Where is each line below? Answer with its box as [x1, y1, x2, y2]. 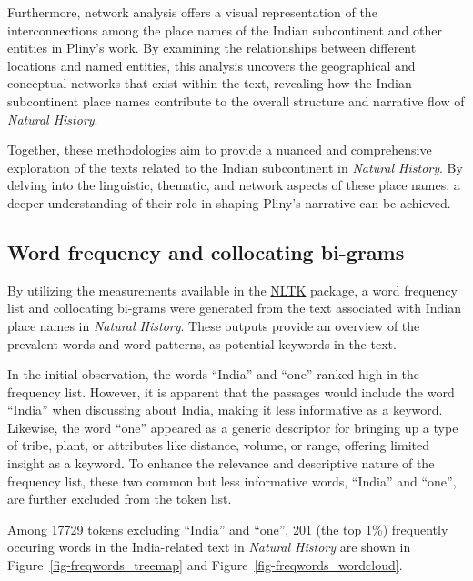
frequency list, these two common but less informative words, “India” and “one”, [7, 471, 457, 490]
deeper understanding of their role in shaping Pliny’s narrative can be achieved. [7, 193, 451, 212]
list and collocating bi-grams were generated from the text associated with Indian [7, 298, 461, 317]
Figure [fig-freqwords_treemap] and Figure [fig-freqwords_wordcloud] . [7, 556, 403, 575]
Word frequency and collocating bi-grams [7, 237, 405, 265]
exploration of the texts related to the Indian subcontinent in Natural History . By [7, 157, 463, 176]
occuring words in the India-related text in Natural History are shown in [7, 537, 411, 556]
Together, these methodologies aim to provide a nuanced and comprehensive [7, 140, 432, 159]
